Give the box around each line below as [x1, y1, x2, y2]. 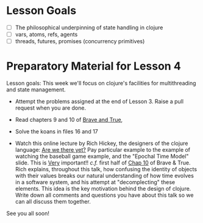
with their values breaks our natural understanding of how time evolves [15, 172, 194, 180]
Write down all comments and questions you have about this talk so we [15, 191, 194, 199]
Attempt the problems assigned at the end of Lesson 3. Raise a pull [15, 98, 184, 105]
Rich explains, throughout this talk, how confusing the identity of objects [15, 166, 197, 173]
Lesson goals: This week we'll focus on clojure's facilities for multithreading [6, 80, 196, 87]
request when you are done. [15, 104, 87, 111]
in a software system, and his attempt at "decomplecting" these [15, 179, 176, 186]
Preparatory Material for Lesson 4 [6, 59, 181, 73]
